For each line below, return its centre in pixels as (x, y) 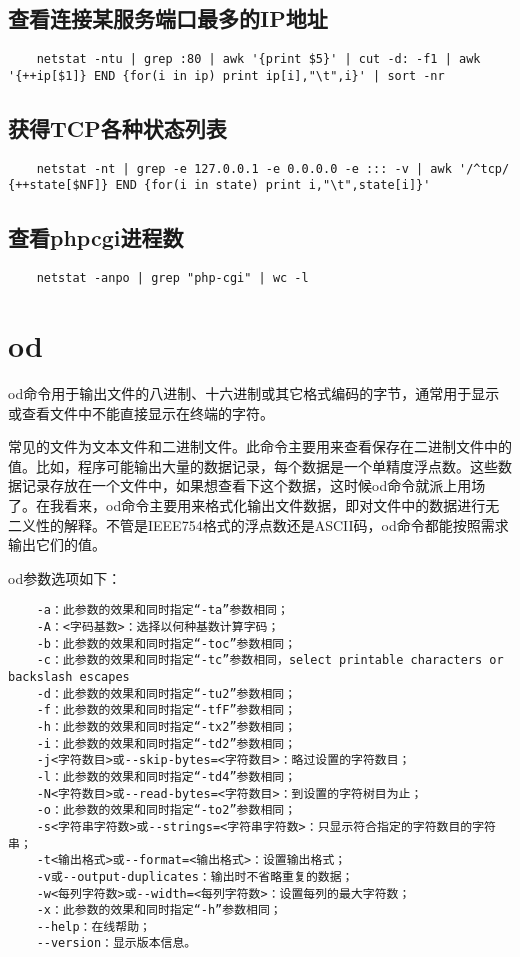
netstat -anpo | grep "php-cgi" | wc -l (172, 278)
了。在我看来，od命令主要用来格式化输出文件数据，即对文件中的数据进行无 (254, 504)
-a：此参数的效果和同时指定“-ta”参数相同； (162, 610)
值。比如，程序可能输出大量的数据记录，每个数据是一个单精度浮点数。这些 (253, 465)
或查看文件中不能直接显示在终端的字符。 (141, 412)
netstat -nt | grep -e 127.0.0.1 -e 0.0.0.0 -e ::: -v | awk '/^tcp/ (273, 168)
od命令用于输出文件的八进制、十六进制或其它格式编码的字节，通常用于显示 (254, 393)
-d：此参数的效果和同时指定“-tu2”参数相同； (166, 693)
